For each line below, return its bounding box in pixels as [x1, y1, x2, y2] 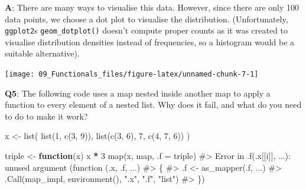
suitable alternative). [5, 47, 80, 59]
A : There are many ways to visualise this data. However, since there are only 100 [5, 1, 300, 13]
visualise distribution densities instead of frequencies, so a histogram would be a [5, 35, 295, 48]
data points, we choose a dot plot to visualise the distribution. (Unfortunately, [5, 12, 288, 25]
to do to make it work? [5, 110, 88, 122]
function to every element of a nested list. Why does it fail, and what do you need [5, 98, 302, 111]
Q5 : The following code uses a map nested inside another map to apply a [5, 87, 271, 99]
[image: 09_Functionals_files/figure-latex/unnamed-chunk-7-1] [5, 70, 259, 79]
